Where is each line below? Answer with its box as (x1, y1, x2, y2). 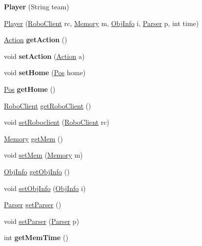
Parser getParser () (4, 199, 61, 210)
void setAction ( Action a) (4, 51, 85, 61)
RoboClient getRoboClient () (4, 100, 91, 110)
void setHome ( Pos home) (4, 67, 86, 78)
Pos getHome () (4, 83, 56, 94)
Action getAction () (4, 34, 67, 45)
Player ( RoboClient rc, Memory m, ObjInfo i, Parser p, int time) (4, 18, 199, 28)
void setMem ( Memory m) (4, 150, 83, 160)
